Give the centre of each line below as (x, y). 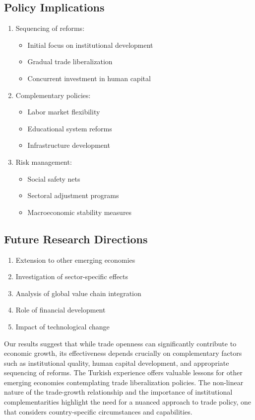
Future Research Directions (76, 239)
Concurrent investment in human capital (89, 78)
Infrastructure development (69, 145)
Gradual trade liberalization (70, 61)
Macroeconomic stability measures (80, 212)
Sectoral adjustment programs (73, 195)
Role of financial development (61, 310)
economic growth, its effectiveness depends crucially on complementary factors (123, 353)
